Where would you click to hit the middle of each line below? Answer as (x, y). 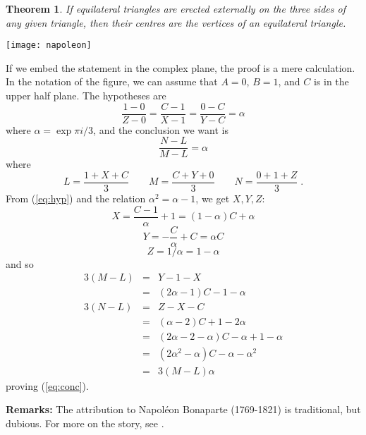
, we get (213, 198)
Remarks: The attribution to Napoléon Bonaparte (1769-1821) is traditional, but (183, 409)
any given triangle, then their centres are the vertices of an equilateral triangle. (176, 22)
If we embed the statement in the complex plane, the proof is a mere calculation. (181, 67)
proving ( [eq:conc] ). (47, 385)
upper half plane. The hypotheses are (86, 96)
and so (20, 263)
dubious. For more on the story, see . (85, 423)
